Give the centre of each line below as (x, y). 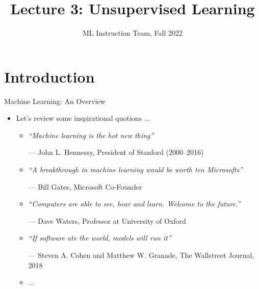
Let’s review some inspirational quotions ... (83, 118)
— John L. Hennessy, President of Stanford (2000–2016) (116, 152)
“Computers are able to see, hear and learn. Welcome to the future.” (134, 204)
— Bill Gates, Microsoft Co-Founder (85, 186)
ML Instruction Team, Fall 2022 (133, 33)
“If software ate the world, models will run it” (100, 238)
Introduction (49, 76)
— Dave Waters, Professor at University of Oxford (107, 220)
